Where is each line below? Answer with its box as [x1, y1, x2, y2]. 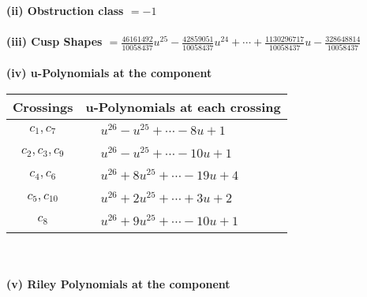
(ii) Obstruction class [6, 2, 124, 18]
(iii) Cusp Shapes [6, 33, 103, 50]
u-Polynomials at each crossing [85, 97, 281, 116]
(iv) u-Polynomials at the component [6, 65, 212, 81]
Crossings [13, 97, 73, 116]
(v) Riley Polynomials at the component [6, 276, 230, 292]
